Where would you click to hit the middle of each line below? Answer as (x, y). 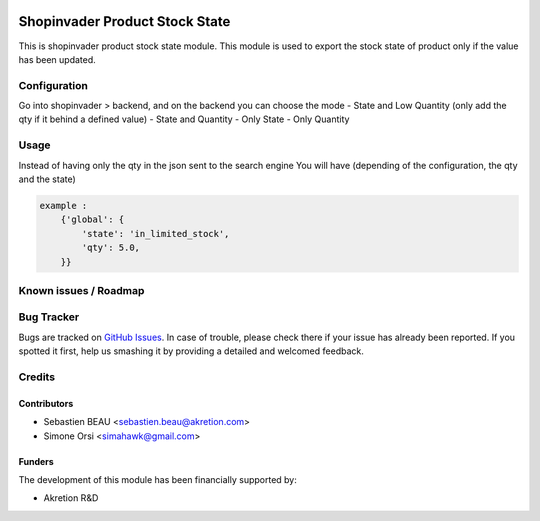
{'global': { (92, 219)
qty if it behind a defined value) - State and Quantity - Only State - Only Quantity (184, 119)
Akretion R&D (71, 498)
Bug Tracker (49, 317)
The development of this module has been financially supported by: (157, 479)
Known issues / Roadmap (81, 290)
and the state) (47, 179)
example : (63, 205)
